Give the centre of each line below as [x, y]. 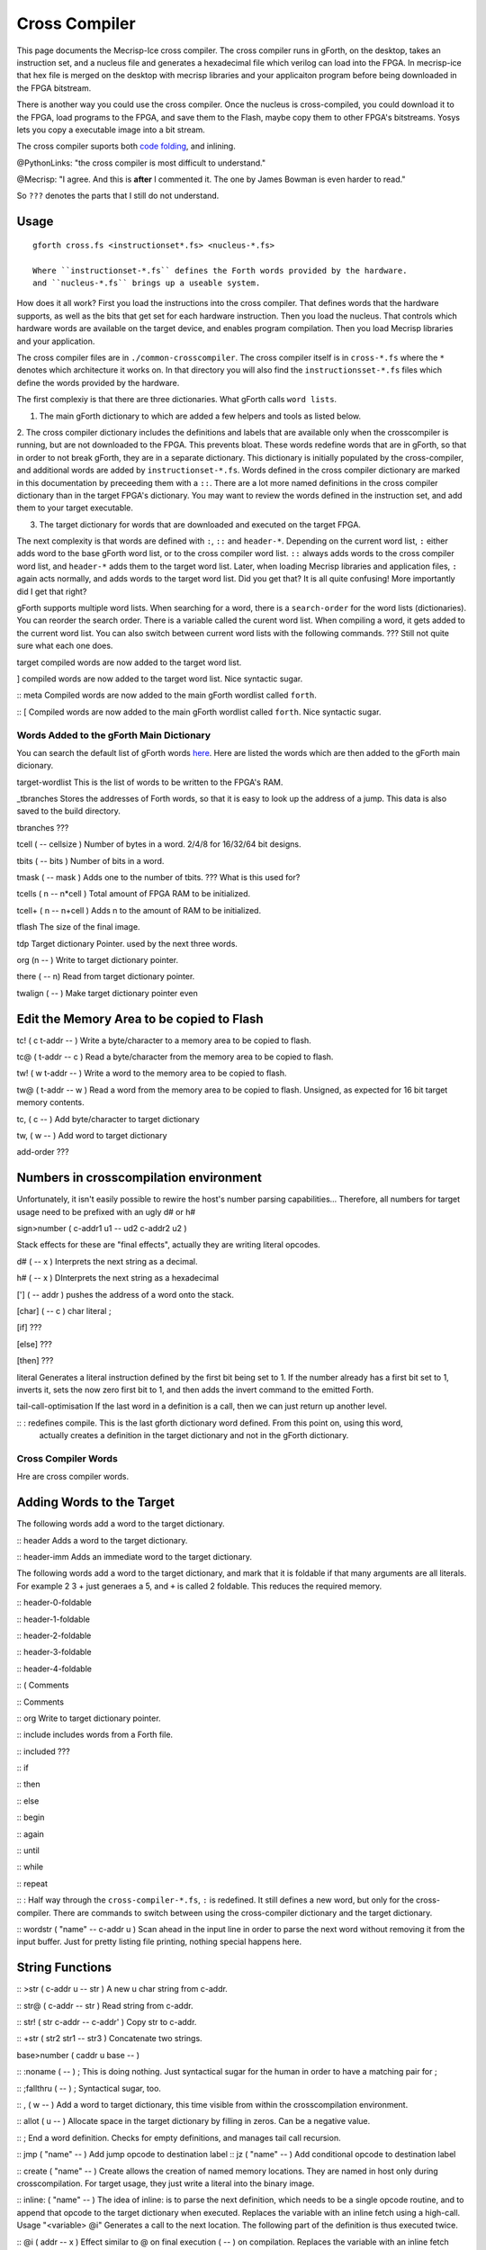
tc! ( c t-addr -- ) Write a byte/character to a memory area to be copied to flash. [164, 1040]
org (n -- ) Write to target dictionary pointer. [98, 959]
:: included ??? [44, 1751]
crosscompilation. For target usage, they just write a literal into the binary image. [166, 2183]
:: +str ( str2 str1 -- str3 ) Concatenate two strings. [109, 2038]
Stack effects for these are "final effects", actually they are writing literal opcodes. [169, 1245]
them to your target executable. [75, 508]
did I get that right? [52, 591]
